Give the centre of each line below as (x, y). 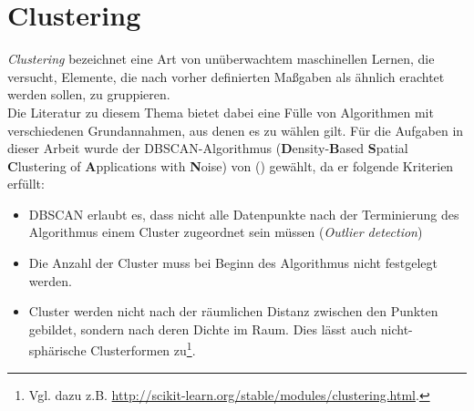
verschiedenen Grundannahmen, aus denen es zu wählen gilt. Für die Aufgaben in (236, 130)
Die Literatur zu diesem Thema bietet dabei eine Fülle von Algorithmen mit (221, 112)
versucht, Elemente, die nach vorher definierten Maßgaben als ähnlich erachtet (226, 76)
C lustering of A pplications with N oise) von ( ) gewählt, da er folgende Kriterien (231, 165)
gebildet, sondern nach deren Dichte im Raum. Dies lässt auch (203, 329)
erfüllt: (26, 184)
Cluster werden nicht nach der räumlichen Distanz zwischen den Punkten (233, 311)
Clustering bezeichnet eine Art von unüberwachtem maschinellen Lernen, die (221, 59)
